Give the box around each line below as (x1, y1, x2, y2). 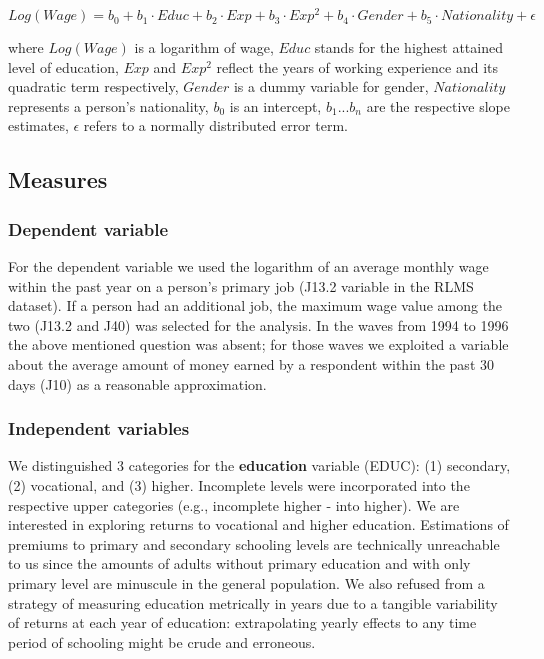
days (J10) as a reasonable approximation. (8, 373, 267, 394)
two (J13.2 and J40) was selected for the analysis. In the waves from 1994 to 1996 (8, 314, 509, 335)
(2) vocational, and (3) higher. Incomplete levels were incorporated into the (8, 475, 470, 496)
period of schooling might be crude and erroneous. (8, 631, 316, 652)
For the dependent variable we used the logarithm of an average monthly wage (8, 256, 489, 277)
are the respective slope (366, 95, 511, 116)
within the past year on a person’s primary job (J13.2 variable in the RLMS (8, 275, 474, 296)
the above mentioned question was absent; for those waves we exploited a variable (8, 334, 509, 355)
